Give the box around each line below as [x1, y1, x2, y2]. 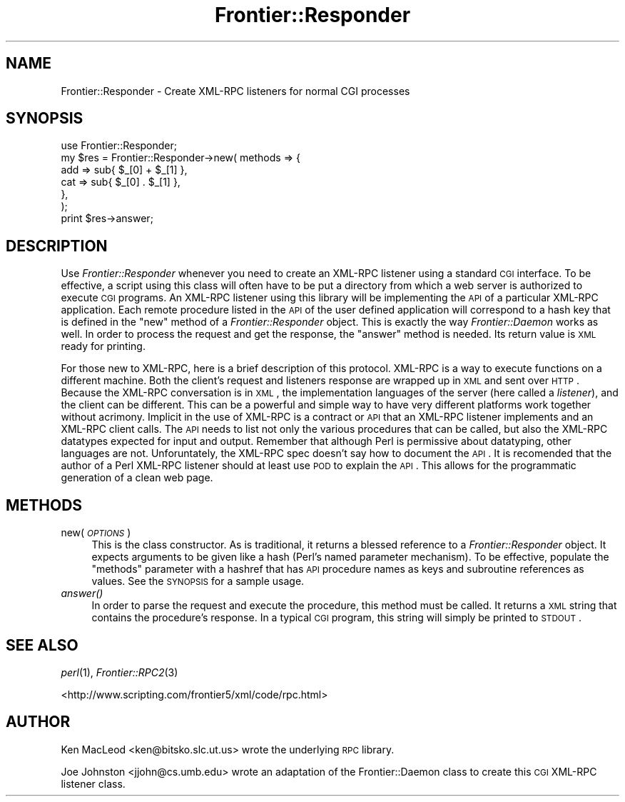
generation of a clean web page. [61, 471, 213, 484]
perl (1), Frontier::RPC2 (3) [61, 666, 178, 678]
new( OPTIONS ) [61, 526, 131, 539]
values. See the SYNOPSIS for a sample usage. [91, 575, 305, 588]
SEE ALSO [6, 636, 78, 654]
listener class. [61, 777, 126, 790]
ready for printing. [61, 340, 146, 353]
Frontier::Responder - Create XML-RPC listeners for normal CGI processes [61, 84, 410, 97]
